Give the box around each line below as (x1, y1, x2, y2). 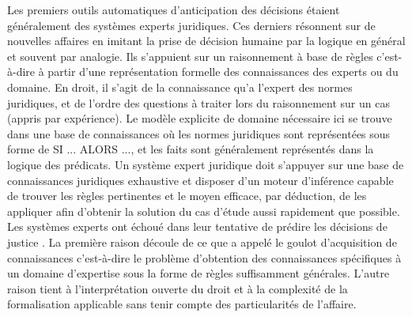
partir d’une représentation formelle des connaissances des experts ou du (47, 63, 399, 80)
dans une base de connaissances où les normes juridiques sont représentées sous (7, 125, 391, 142)
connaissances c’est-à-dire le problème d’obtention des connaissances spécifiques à (7, 249, 402, 266)
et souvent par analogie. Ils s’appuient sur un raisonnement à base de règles (7, 47, 373, 64)
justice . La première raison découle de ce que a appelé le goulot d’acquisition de (7, 233, 397, 250)
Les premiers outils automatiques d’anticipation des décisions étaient (7, 2, 340, 17)
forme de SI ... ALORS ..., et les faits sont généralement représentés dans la (7, 141, 374, 157)
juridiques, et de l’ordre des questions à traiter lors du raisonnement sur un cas (7, 94, 390, 111)
